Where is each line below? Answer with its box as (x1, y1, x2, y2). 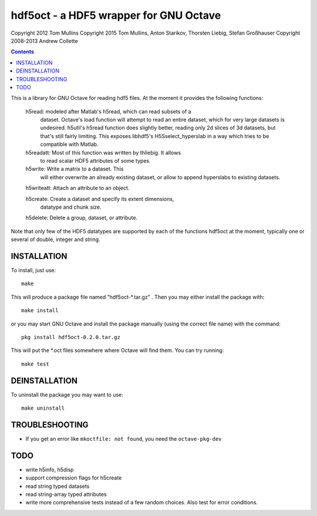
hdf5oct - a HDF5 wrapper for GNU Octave (11, 9, 221, 22)
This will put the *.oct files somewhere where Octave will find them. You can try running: (11, 347, 224, 354)
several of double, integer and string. (11, 236, 100, 243)
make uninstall (21, 405, 65, 411)
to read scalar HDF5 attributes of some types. (40, 158, 151, 165)
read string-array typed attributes (25, 491, 107, 498)
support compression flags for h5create (25, 474, 122, 481)
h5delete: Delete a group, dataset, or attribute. (25, 215, 138, 222)
